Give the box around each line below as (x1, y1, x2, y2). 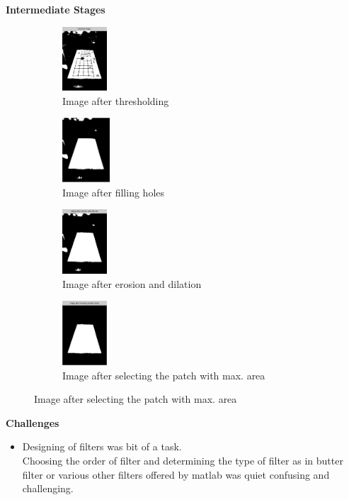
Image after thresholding (62, 93, 169, 108)
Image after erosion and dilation (62, 276, 202, 291)
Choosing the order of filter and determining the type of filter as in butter (22, 452, 343, 467)
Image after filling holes (62, 184, 165, 199)
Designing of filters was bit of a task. (22, 439, 182, 454)
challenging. (22, 481, 74, 496)
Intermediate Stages (6, 2, 105, 16)
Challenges (6, 415, 59, 430)
